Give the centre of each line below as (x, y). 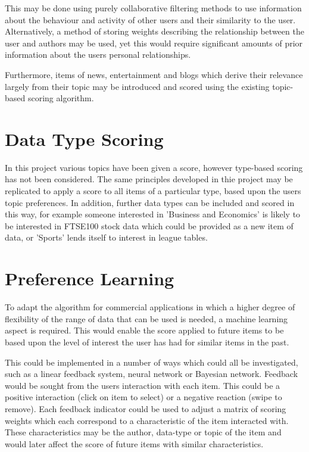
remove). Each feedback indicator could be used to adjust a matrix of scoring (146, 408)
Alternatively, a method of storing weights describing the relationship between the (154, 31)
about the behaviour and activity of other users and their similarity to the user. (150, 19)
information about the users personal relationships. (98, 54)
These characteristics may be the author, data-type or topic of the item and (143, 432)
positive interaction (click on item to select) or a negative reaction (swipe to (143, 397)
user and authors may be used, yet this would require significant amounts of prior (154, 43)
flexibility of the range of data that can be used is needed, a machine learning (146, 318)
